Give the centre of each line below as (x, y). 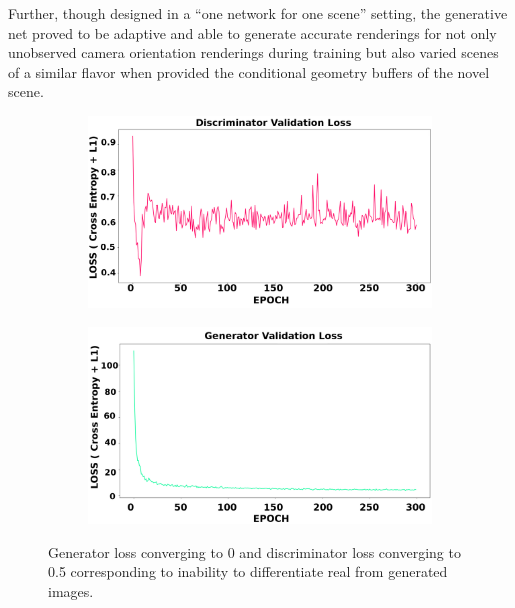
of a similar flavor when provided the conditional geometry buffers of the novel (249, 71)
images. (71, 590)
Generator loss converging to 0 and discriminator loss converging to (254, 551)
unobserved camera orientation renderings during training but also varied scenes (253, 52)
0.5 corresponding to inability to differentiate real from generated (248, 571)
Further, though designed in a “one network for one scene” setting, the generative (258, 13)
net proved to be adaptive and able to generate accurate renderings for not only (252, 32)
